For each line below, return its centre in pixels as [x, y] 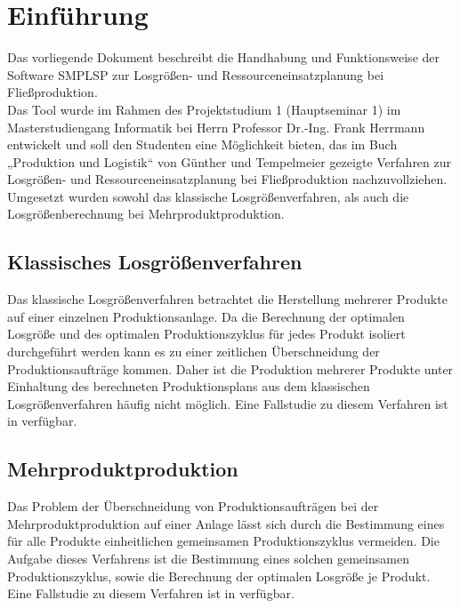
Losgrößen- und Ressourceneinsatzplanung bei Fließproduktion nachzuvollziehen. [227, 179]
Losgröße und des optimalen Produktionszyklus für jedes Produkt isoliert [206, 334]
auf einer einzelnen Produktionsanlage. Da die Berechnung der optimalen [206, 316]
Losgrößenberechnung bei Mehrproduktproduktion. [146, 214]
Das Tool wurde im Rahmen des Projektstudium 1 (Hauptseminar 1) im [204, 109]
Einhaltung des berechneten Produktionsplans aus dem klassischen [189, 386]
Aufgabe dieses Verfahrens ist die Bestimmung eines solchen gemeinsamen [208, 558]
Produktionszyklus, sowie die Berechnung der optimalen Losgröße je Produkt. [219, 576]
